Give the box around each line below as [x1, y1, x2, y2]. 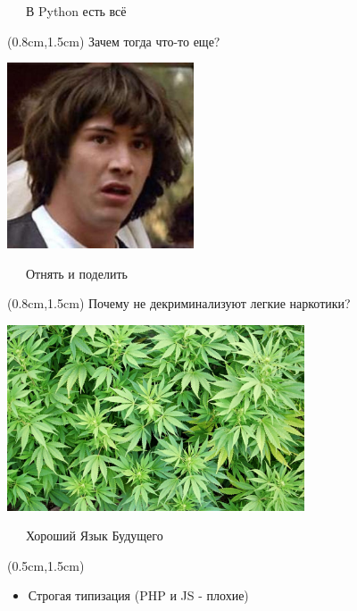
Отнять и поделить [25, 264, 128, 282]
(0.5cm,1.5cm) [7, 556, 85, 574]
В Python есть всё [25, 2, 127, 20]
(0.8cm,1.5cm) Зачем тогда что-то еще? [7, 31, 220, 50]
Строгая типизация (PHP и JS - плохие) [28, 586, 249, 605]
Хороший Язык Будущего [25, 526, 163, 545]
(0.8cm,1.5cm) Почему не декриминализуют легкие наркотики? [7, 294, 351, 313]
